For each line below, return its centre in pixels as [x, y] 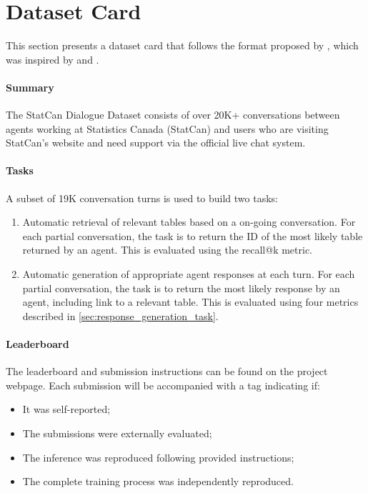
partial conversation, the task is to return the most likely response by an [181, 288]
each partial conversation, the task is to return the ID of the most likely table [193, 235]
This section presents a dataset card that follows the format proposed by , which [182, 45]
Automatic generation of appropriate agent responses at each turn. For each [189, 274]
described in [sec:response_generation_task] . [120, 315]
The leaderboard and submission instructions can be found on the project [167, 371]
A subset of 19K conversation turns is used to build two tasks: [142, 198]
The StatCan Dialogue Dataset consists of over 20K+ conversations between [173, 115]
